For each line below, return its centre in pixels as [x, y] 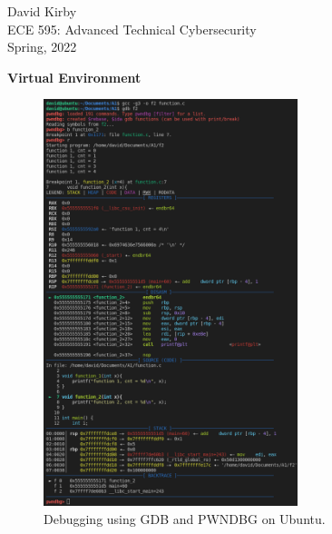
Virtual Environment [74, 77]
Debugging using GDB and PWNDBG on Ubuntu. [185, 518]
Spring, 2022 [42, 47]
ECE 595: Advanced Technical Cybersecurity [132, 29]
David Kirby [42, 11]
